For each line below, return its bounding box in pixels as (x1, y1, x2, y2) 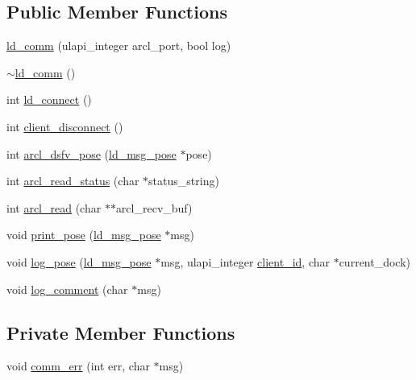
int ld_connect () (6, 91, 92, 108)
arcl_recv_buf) (115, 199, 193, 216)
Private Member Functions (6, 320, 235, 345)
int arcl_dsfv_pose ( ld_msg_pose (6, 145, 177, 162)
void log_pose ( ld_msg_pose (6, 253, 152, 270)
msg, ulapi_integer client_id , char (160, 253, 330, 270)
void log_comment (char (6, 280, 128, 297)
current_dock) (339, 253, 411, 270)
